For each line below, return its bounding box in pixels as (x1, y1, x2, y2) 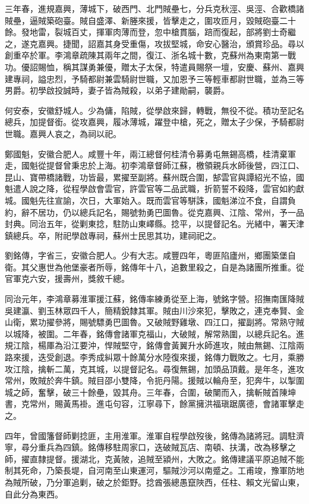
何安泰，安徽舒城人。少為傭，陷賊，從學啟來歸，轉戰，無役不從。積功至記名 (5, 104, 304, 116)
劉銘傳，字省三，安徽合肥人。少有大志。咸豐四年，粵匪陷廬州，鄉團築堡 (5, 249, 288, 262)
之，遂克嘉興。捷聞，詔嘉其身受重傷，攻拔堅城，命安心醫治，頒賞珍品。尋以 (5, 37, 304, 49)
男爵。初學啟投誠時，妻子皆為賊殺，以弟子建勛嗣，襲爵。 (5, 84, 229, 97)
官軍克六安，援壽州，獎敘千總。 (5, 272, 130, 285)
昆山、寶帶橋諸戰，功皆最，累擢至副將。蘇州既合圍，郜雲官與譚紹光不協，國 (5, 170, 304, 183)
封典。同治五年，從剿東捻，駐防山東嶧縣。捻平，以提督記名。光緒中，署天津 (5, 217, 304, 230)
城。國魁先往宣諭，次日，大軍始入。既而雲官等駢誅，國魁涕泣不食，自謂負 (5, 194, 296, 206)
